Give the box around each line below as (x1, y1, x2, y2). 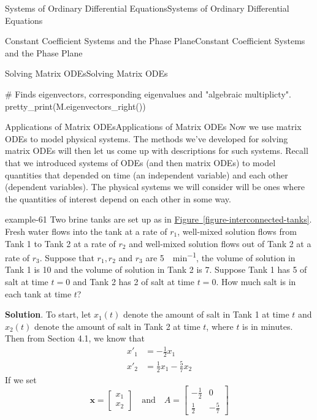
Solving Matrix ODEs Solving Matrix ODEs (5, 67, 168, 80)
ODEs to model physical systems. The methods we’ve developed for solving (5, 132, 288, 145)
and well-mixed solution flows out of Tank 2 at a (129, 237, 311, 250)
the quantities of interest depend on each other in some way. (5, 192, 231, 205)
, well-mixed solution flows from (177, 224, 297, 237)
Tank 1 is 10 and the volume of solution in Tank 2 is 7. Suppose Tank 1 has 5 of (5, 263, 307, 276)
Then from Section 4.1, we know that (5, 332, 145, 345)
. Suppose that (39, 251, 94, 264)
